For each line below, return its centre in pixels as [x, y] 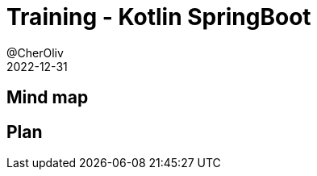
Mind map [48, 98]
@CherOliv [35, 52]
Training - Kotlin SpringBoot [159, 17]
